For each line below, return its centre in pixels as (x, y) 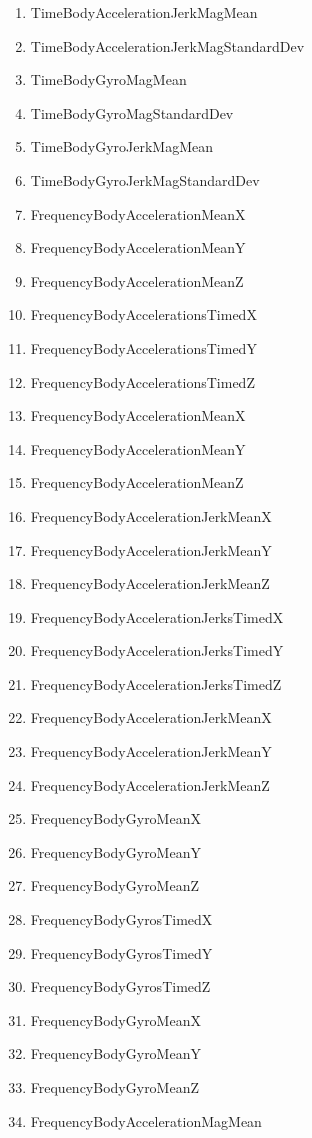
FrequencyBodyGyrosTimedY (121, 952)
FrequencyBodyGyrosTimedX (121, 919)
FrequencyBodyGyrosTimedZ (120, 986)
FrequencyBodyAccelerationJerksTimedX (157, 616)
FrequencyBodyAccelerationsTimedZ (142, 381)
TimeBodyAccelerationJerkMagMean (144, 12)
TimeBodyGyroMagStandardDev (132, 112)
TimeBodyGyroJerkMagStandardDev (145, 179)
